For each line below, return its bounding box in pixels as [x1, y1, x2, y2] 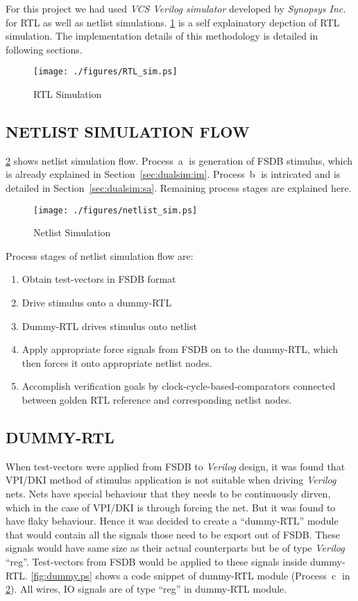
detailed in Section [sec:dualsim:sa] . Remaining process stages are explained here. [6, 181, 352, 195]
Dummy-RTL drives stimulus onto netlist [22, 318, 197, 333]
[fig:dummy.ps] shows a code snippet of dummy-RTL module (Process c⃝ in [31, 568, 350, 582]
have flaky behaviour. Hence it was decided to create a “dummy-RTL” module [6, 513, 339, 528]
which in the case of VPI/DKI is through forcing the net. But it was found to [6, 500, 336, 514]
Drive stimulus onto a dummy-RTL [22, 295, 172, 310]
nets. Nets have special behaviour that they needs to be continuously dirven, [6, 486, 331, 500]
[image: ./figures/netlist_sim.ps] [33, 205, 198, 215]
